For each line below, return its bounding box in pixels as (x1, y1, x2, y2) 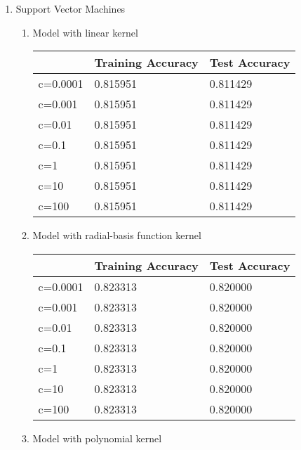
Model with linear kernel (32, 25, 138, 39)
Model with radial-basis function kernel (32, 228, 201, 243)
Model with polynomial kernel (32, 430, 162, 445)
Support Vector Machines (15, 1, 126, 15)
